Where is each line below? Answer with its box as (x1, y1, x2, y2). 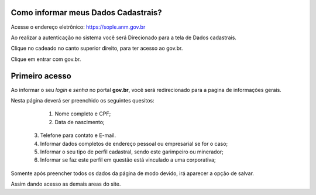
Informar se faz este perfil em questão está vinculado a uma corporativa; (40, 156, 216, 163)
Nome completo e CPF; (54, 110, 111, 117)
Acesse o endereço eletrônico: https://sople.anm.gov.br (11, 23, 146, 30)
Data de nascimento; (54, 118, 105, 125)
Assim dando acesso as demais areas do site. (11, 180, 121, 187)
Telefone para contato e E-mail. (40, 132, 116, 139)
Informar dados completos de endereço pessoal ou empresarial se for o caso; (40, 140, 228, 147)
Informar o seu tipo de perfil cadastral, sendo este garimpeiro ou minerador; (40, 148, 224, 155)
